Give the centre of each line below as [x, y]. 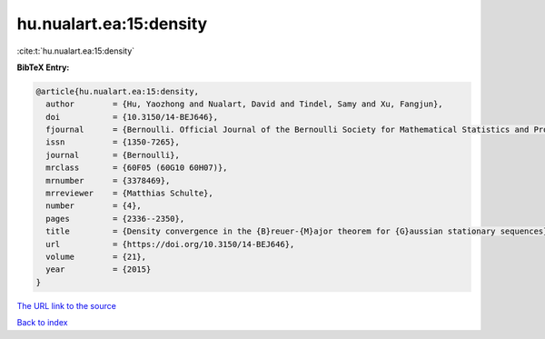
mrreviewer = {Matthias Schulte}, [129, 194]
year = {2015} [99, 269]
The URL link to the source [67, 305]
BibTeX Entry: [43, 67]
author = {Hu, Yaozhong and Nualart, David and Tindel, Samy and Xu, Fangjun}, [245, 104]
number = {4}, [94, 206]
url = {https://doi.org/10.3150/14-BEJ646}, [170, 244]
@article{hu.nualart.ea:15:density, [118, 91]
